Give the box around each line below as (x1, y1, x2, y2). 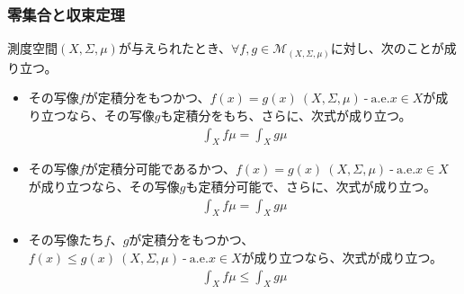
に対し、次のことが (330, 39, 444, 58)
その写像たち (28, 230, 104, 249)
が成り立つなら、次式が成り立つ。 (241, 247, 443, 266)
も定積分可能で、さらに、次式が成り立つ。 (185, 176, 436, 195)
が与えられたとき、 (118, 39, 231, 58)
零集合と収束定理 (7, 3, 125, 25)
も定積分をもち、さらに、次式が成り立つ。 (160, 105, 412, 124)
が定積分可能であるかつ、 (85, 159, 236, 178)
